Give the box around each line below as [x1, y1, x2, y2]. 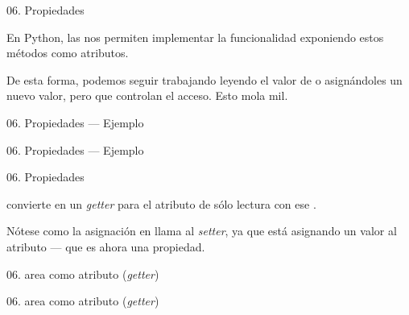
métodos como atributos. [6, 44, 129, 61]
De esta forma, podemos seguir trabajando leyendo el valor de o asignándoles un [6, 71, 403, 88]
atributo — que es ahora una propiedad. [6, 238, 205, 255]
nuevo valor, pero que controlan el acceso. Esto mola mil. [6, 87, 288, 104]
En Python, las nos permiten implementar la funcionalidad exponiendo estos [6, 28, 384, 45]
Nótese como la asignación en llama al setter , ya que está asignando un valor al [6, 222, 397, 239]
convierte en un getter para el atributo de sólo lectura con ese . [6, 195, 316, 212]
